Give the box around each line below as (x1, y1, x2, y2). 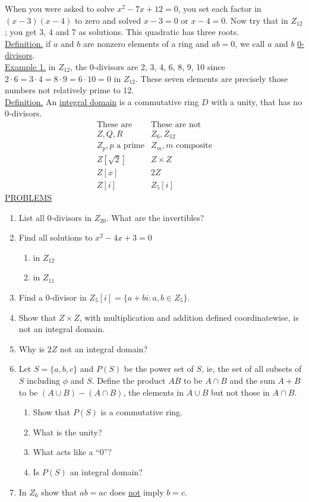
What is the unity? (33, 425, 102, 438)
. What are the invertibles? (106, 211, 204, 223)
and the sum (229, 374, 275, 386)
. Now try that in (225, 14, 288, 26)
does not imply (109, 485, 164, 498)
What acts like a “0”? (33, 446, 112, 458)
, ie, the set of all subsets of (201, 362, 302, 375)
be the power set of (124, 362, 194, 375)
